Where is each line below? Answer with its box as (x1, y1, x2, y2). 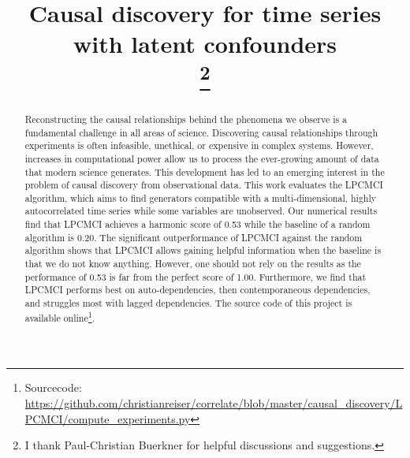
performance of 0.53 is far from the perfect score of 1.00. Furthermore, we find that (24, 270, 367, 283)
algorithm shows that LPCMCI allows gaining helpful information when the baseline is (24, 244, 382, 257)
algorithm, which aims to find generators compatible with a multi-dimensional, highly (24, 191, 377, 204)
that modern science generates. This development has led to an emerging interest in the (24, 165, 385, 178)
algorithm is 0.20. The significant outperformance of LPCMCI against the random (24, 230, 363, 244)
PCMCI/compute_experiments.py (24, 410, 191, 426)
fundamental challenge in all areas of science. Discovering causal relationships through (24, 125, 378, 139)
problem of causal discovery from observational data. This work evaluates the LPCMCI (24, 178, 383, 192)
